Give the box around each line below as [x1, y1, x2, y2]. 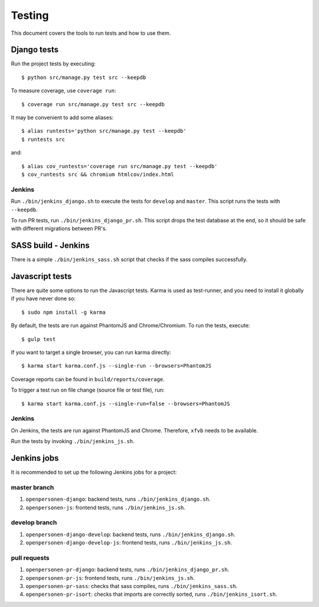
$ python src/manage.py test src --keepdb [21, 74, 147, 81]
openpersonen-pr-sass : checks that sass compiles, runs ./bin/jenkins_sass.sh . [25, 583, 237, 590]
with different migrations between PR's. [11, 225, 108, 232]
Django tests [11, 45, 59, 55]
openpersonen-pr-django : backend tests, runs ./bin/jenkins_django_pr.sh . [25, 566, 230, 573]
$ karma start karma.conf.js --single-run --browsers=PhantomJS [21, 363, 212, 369]
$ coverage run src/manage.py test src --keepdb [21, 101, 165, 107]
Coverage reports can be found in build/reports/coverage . [11, 375, 165, 383]
